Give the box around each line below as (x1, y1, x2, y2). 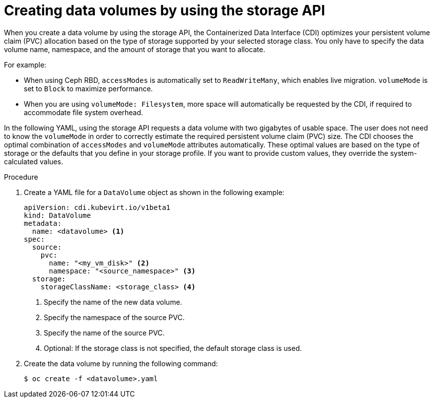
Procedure (4, 172, 38, 181)
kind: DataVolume (24, 211, 91, 219)
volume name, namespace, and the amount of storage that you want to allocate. (4, 45, 265, 54)
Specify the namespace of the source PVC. (44, 313, 185, 322)
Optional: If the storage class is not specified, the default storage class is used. (44, 343, 302, 352)
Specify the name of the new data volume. (44, 297, 182, 306)
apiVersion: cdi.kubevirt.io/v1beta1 (24, 203, 171, 211)
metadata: (24, 219, 62, 227)
